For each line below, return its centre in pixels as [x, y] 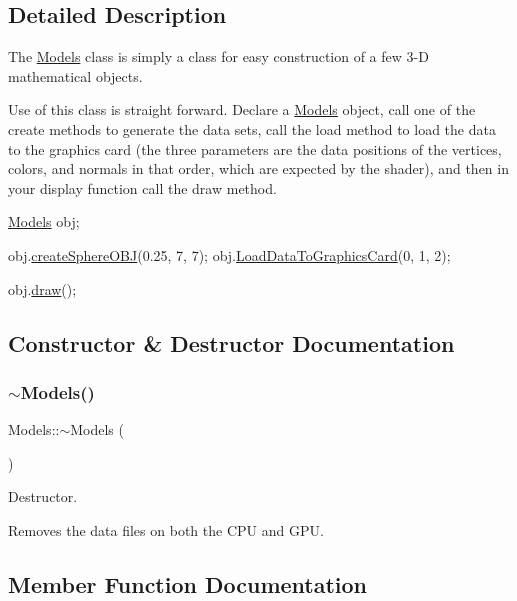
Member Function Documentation [188, 583]
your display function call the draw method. [142, 187]
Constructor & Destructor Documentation [231, 342]
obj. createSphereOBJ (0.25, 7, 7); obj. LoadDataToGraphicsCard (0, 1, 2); [229, 254]
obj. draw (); [42, 288]
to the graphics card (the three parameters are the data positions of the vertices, [255, 148]
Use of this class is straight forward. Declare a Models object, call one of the [242, 109]
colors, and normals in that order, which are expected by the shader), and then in [258, 168]
